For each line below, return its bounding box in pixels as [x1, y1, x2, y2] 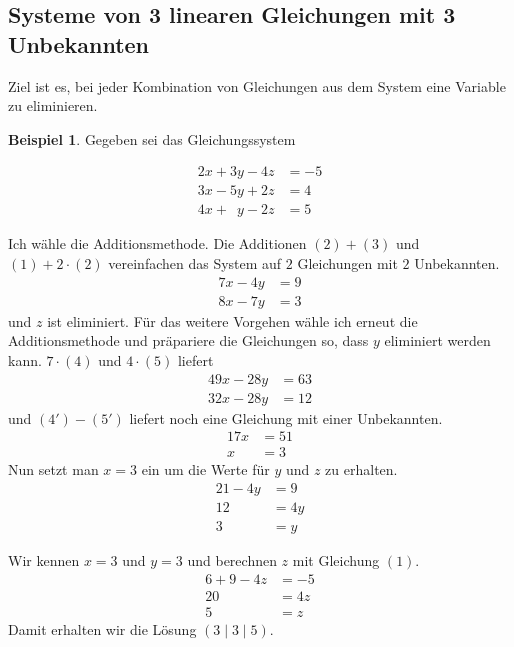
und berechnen [187, 549, 277, 570]
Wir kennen [8, 549, 80, 570]
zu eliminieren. [8, 95, 98, 116]
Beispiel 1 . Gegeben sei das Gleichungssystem [8, 128, 296, 149]
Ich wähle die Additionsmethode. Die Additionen [8, 233, 307, 254]
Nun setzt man [8, 459, 99, 480]
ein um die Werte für [141, 459, 270, 480]
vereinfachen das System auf [108, 253, 282, 274]
